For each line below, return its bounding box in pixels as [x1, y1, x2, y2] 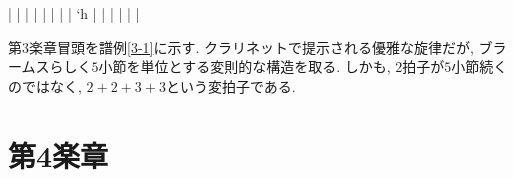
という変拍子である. [165, 75, 296, 96]
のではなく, [8, 75, 82, 96]
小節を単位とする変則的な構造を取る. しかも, [98, 56, 391, 77]
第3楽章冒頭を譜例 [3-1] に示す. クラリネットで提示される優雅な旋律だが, [8, 36, 474, 57]
